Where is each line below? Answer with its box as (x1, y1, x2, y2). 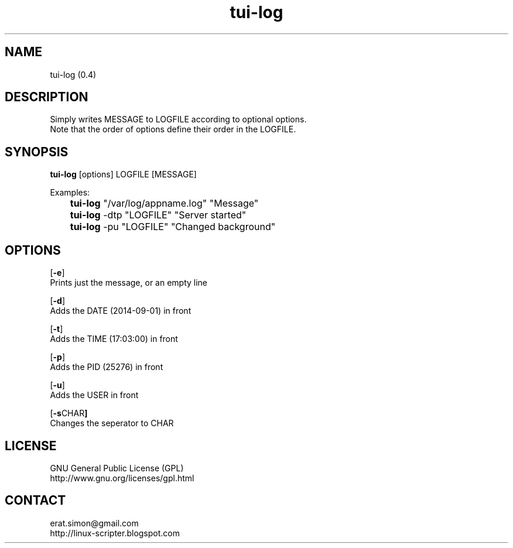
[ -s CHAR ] (50, 408, 88, 419)
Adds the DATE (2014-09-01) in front (50, 306, 191, 316)
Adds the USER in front (50, 390, 139, 400)
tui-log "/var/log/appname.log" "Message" (70, 197, 259, 210)
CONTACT (5, 493, 66, 508)
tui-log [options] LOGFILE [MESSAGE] (50, 169, 197, 180)
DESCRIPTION (5, 90, 88, 105)
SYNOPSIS (5, 144, 69, 159)
